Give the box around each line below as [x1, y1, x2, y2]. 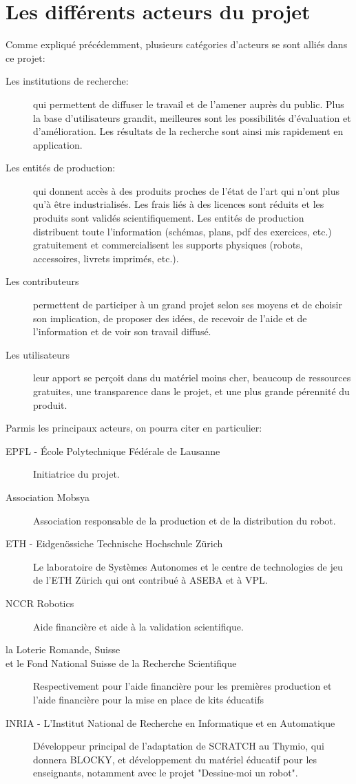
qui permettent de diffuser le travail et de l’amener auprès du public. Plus [33, 96, 344, 111]
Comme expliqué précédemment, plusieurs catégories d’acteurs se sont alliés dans [6, 37, 348, 52]
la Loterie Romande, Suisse [6, 642, 121, 657]
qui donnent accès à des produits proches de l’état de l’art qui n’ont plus [33, 183, 340, 198]
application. [33, 137, 83, 151]
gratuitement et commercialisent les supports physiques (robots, [33, 237, 303, 252]
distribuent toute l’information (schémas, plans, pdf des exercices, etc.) [33, 224, 332, 238]
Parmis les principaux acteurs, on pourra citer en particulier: [6, 421, 262, 435]
